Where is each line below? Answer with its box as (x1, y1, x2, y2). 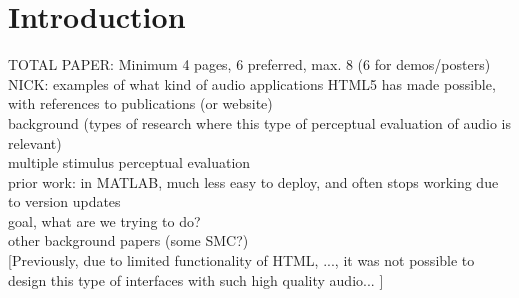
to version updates (8, 191, 121, 212)
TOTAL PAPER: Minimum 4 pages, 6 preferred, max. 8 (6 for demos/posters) (8, 54, 491, 75)
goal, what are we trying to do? (8, 210, 201, 231)
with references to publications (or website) (8, 93, 273, 114)
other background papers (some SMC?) (8, 230, 249, 251)
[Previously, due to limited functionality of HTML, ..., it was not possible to (8, 250, 475, 271)
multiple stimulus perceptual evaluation (8, 152, 251, 173)
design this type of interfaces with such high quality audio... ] (8, 269, 384, 290)
